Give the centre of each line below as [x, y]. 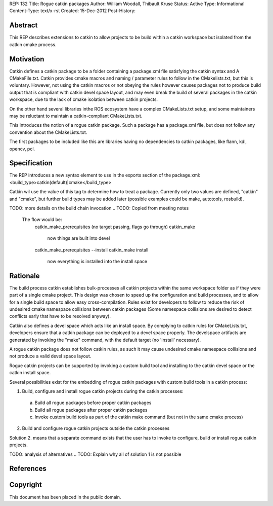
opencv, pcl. [22, 149]
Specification [31, 163]
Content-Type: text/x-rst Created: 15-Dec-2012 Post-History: [73, 11]
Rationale [25, 276]
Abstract [24, 25]
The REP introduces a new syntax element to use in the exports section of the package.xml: [105, 175]
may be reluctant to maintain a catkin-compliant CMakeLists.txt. [76, 116]
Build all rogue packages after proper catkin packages [91, 410]
